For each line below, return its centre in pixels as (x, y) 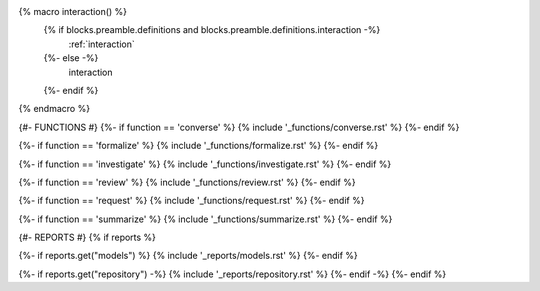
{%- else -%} (71, 58)
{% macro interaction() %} (73, 11)
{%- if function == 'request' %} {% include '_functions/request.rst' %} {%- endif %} (191, 201)
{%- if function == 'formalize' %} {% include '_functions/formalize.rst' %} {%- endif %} (198, 146)
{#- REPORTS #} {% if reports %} (87, 237)
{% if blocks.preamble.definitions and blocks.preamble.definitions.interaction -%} (212, 30)
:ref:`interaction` (101, 44)
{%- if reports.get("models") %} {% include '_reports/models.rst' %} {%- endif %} (188, 256)
